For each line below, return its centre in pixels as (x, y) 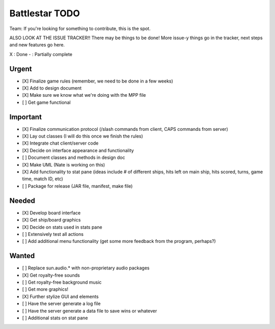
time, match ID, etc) (43, 179)
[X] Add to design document (52, 88)
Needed (22, 200)
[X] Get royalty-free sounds (51, 275)
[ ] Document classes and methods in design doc (74, 157)
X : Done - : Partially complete (41, 54)
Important (25, 117)
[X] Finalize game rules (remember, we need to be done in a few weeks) (98, 81)
